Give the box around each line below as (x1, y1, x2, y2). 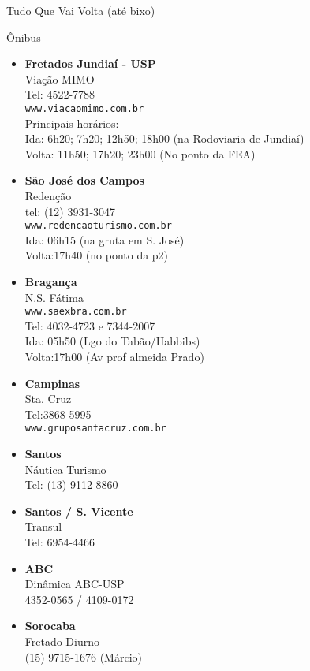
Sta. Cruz (24, 390, 72, 407)
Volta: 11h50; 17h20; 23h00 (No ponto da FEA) (24, 145, 256, 162)
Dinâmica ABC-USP (24, 576, 125, 592)
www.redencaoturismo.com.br (24, 220, 172, 232)
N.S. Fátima (24, 289, 84, 305)
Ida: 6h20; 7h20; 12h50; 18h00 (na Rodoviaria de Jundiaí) (24, 130, 304, 147)
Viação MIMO (24, 70, 95, 87)
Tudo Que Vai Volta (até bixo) (6, 2, 155, 18)
